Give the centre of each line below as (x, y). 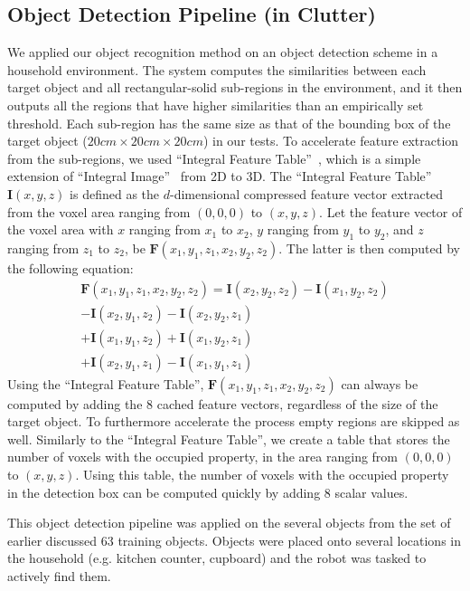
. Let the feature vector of (391, 211)
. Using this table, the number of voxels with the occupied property (262, 475)
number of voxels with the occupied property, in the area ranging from (203, 457)
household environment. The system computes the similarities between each (217, 69)
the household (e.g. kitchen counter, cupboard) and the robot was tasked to (217, 558)
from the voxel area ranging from (99, 211)
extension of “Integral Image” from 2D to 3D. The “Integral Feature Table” (220, 176)
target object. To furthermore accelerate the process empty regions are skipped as (234, 421)
